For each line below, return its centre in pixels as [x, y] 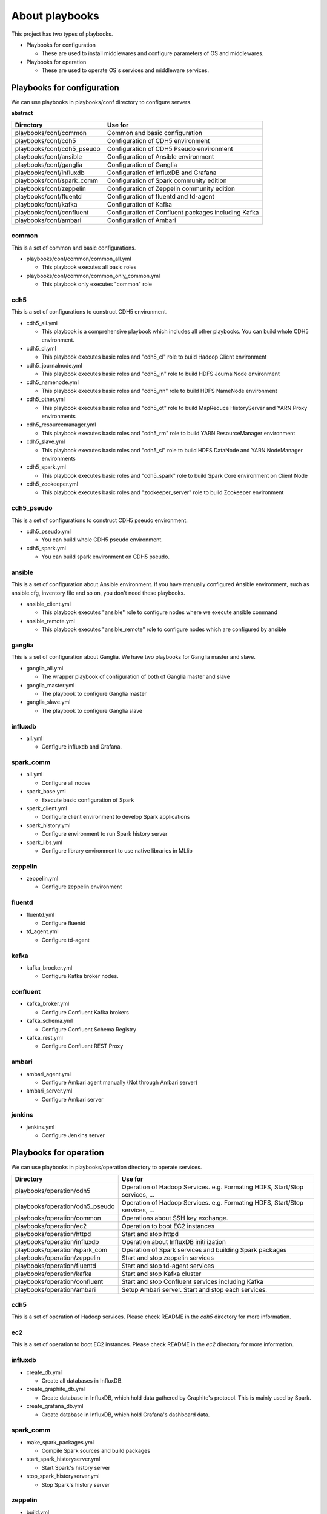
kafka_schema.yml [50, 1021]
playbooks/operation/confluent [59, 1281]
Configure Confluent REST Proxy [82, 1046]
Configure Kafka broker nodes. [80, 976]
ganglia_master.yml [51, 685]
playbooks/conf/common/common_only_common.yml [93, 276]
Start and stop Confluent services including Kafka [192, 1281]
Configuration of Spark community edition [167, 180]
